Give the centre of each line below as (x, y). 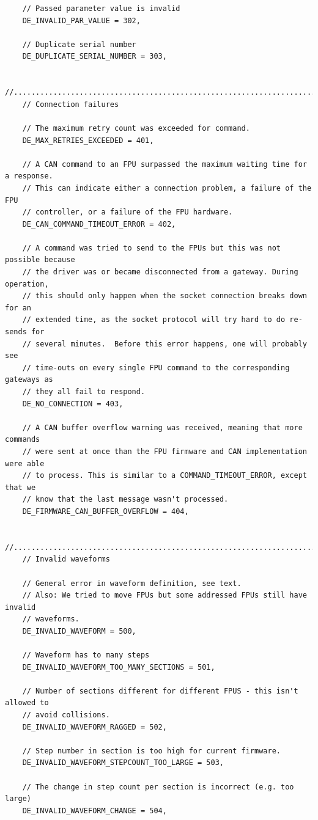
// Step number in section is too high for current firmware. (152, 751)
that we (20, 487)
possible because (40, 260)
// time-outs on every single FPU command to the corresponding (156, 368)
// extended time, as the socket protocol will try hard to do (154, 320)
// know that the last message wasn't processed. (125, 500)
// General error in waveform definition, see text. (132, 583)
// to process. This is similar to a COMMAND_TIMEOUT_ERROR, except (165, 476)
